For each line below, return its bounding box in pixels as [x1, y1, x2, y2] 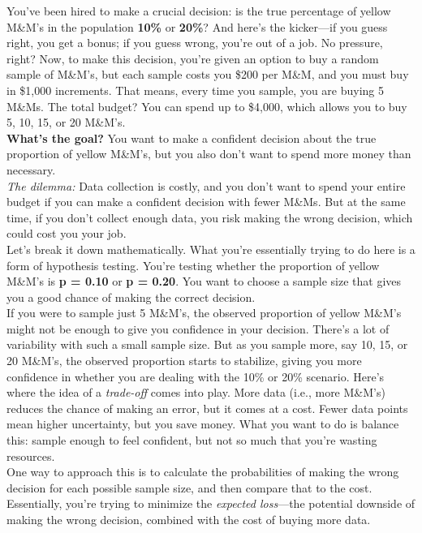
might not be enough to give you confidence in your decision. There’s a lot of [6, 320, 390, 337]
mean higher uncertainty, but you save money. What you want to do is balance [6, 415, 399, 432]
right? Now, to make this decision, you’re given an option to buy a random [6, 49, 379, 67]
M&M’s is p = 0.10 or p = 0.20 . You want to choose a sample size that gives [6, 273, 402, 290]
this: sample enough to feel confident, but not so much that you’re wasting [6, 432, 377, 449]
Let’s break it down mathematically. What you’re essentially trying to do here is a [6, 240, 416, 257]
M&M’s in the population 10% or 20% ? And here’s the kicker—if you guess [6, 18, 388, 35]
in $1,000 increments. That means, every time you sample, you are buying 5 [6, 81, 385, 98]
